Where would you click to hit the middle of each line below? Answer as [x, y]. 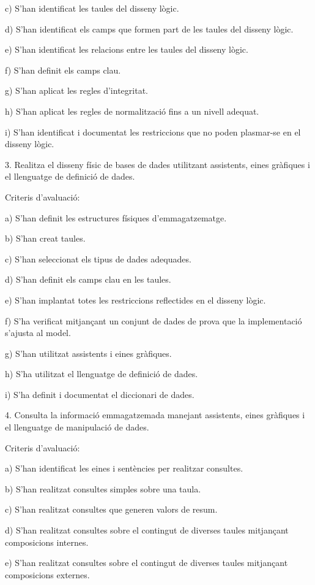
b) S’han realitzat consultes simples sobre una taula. [103, 488]
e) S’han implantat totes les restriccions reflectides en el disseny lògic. [135, 300]
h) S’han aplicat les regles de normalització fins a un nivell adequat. [132, 111]
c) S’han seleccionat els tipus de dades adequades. [98, 258]
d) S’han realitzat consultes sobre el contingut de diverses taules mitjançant [147, 530]
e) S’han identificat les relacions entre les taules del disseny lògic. [127, 49]
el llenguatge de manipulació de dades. [77, 427]
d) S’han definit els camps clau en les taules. [88, 279]
